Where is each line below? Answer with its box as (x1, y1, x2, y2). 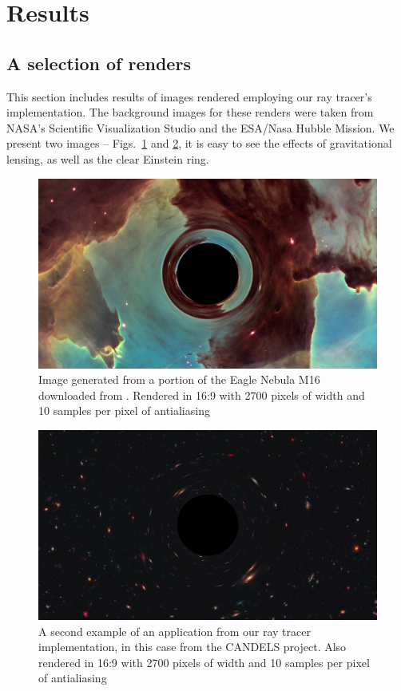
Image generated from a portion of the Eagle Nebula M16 (38, 371, 320, 388)
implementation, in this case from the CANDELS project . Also (38, 638, 347, 655)
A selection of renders (6, 50, 191, 75)
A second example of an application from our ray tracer (38, 622, 311, 639)
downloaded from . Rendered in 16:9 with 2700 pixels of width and (38, 386, 365, 403)
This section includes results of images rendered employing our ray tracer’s (6, 88, 372, 105)
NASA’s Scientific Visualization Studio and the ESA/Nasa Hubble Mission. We (6, 119, 395, 136)
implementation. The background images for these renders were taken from (6, 104, 374, 120)
